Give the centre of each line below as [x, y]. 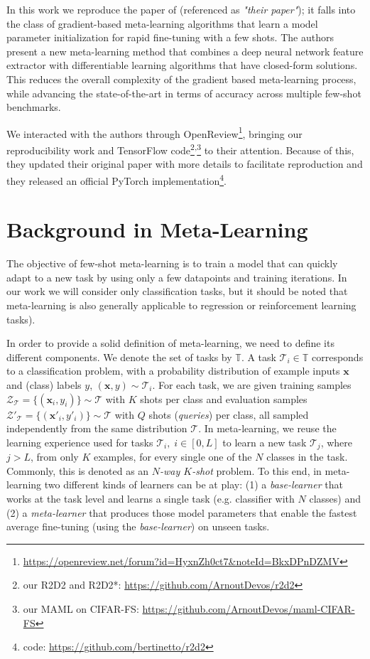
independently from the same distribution [97, 428]
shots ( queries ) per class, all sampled [229, 414]
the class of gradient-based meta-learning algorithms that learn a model [162, 23]
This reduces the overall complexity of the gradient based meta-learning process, [181, 79]
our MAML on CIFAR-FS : [81, 608]
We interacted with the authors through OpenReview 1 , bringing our [154, 132]
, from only [54, 457]
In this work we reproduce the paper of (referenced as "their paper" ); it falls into [181, 9]
